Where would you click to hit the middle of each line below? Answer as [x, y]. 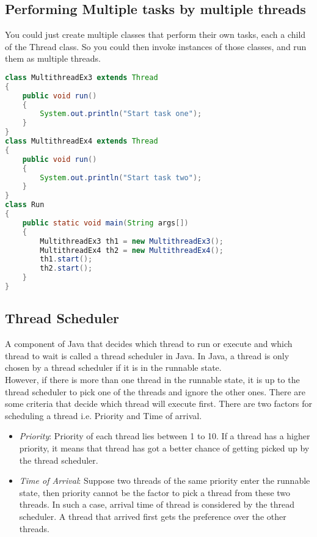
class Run [25, 205]
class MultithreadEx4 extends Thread [82, 141]
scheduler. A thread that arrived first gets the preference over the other [153, 516]
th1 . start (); [66, 259]
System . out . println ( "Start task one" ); [121, 114]
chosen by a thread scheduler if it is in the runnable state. [113, 367]
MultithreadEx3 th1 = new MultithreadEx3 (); [132, 241]
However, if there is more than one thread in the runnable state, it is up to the [152, 379]
